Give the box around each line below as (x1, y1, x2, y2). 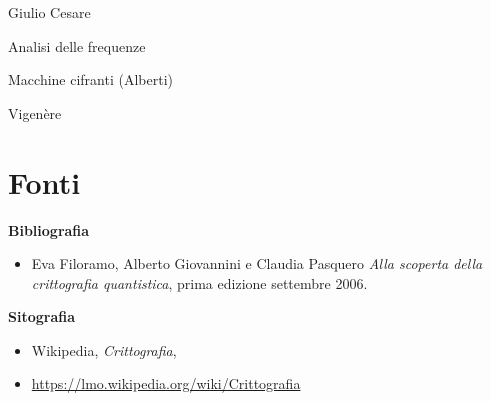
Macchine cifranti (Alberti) (8, 69, 173, 90)
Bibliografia (8, 219, 90, 240)
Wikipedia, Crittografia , (31, 339, 177, 360)
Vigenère (8, 102, 62, 123)
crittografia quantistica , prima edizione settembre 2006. (31, 272, 368, 293)
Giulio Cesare (8, 2, 91, 22)
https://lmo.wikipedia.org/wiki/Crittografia (31, 373, 301, 394)
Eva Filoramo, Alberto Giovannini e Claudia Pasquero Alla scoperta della (31, 253, 483, 274)
